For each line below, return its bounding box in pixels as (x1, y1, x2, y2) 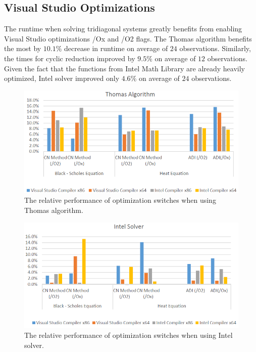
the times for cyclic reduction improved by (4, 53, 135, 63)
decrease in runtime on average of (64, 43, 168, 54)
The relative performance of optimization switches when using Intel (24, 330, 233, 340)
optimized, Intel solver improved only (4, 73, 120, 83)
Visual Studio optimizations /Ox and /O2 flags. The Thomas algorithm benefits (4, 33, 252, 43)
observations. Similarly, (179, 43, 251, 54)
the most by (4, 43, 41, 54)
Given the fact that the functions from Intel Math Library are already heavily (4, 63, 245, 73)
